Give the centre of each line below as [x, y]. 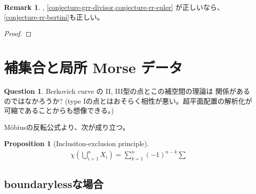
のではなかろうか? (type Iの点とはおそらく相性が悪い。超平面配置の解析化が [128, 100]
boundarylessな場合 [54, 183]
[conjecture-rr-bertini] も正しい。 [54, 17]
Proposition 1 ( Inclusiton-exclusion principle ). [77, 143]
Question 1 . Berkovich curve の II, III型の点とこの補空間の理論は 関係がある [127, 91]
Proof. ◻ [18, 33]
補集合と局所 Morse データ [93, 67]
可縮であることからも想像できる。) [59, 110]
